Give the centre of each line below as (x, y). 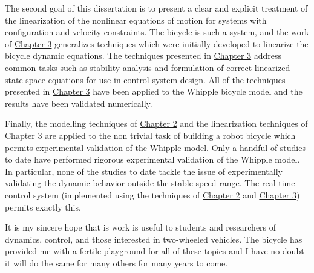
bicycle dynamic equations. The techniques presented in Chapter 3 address (143, 56)
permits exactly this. (43, 207)
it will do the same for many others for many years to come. (116, 262)
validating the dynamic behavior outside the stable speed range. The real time (150, 183)
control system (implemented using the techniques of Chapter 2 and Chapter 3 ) (152, 194)
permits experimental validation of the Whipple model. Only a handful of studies (155, 147)
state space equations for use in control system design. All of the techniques (145, 79)
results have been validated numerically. (79, 103)
